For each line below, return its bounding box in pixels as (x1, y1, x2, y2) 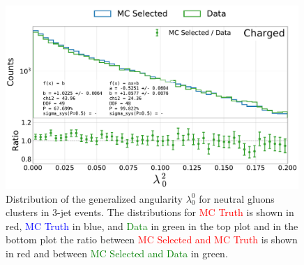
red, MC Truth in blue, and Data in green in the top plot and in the (6, 218, 298, 233)
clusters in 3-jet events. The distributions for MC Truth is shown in (6, 205, 294, 220)
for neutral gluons (199, 191, 275, 206)
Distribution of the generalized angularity (6, 191, 183, 206)
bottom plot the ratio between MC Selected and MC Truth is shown (6, 232, 298, 247)
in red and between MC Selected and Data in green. (6, 245, 228, 260)
